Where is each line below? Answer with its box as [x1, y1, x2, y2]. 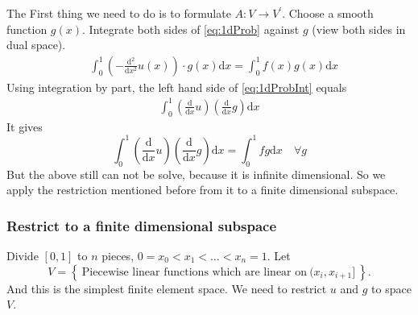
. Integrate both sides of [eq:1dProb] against [82, 20, 300, 37]
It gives [6, 118, 43, 135]
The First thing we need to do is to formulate [6, 5, 231, 21]
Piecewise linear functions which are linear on [81, 266, 308, 278]
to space [371, 280, 412, 296]
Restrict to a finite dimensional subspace [6, 215, 277, 235]
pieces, [101, 247, 135, 264]
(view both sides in [312, 20, 406, 37]
